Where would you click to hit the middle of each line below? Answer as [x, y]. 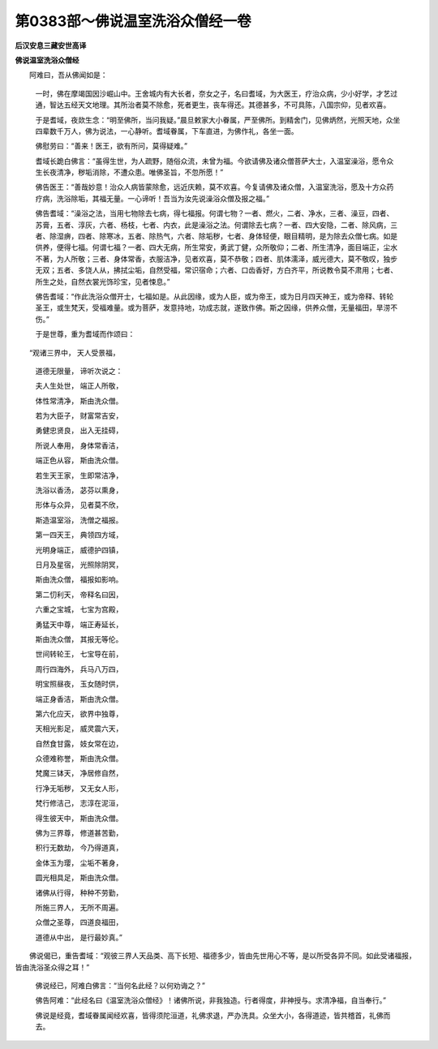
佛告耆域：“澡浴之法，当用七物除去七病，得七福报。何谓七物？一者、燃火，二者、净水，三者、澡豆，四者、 [215, 213]
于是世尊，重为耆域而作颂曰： [85, 334]
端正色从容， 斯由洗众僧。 [79, 460]
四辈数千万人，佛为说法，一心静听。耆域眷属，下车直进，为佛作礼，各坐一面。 [167, 131]
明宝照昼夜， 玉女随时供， [79, 684]
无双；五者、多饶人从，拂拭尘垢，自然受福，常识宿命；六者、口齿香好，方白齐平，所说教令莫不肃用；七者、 [216, 270]
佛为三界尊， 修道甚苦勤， [79, 833]
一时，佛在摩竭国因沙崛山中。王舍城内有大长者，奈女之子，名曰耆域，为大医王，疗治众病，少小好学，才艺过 [216, 93]
